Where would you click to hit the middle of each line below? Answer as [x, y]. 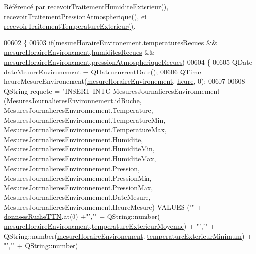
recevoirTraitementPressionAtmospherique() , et [75, 16]
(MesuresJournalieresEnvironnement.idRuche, [73, 100]
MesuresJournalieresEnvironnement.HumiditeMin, [79, 149]
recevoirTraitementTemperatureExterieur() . [70, 26]
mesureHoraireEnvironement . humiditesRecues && [80, 52]
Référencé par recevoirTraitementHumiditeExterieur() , [86, 6]
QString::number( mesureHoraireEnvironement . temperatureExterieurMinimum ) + [128, 236]
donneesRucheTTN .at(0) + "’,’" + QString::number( [82, 216]
